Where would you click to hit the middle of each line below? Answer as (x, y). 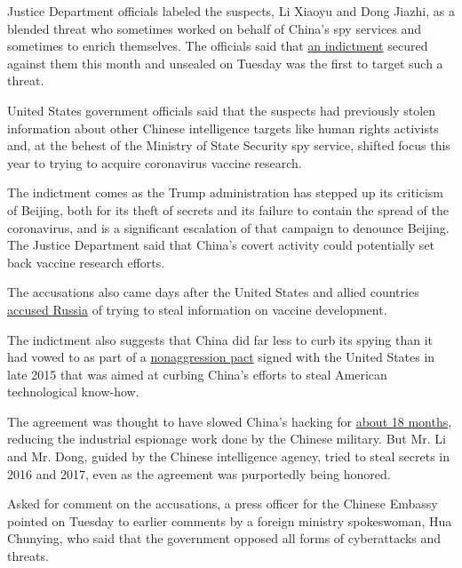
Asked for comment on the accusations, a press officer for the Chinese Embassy (223, 504)
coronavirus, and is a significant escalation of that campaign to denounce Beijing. (228, 227)
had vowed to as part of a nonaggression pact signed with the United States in (221, 357)
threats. (28, 556)
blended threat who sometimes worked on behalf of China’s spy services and (215, 28)
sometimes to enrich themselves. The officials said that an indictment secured (218, 46)
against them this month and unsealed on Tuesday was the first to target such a (225, 63)
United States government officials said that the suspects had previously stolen (222, 110)
